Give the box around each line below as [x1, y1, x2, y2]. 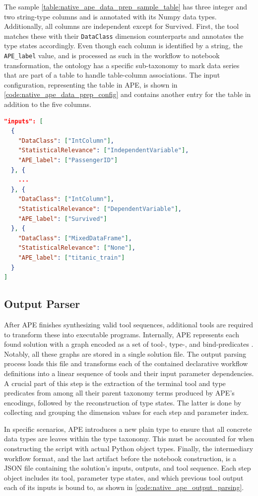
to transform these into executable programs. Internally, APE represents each [4, 329, 239, 339]
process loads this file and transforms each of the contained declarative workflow [4, 358, 248, 369]
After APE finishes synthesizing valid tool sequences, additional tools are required [4, 319, 253, 329]
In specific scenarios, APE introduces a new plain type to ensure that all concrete [4, 423, 252, 434]
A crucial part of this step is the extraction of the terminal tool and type [4, 378, 226, 388]
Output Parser [4, 296, 80, 311]
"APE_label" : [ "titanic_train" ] [18, 254, 125, 261]
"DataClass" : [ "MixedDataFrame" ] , [18, 234, 132, 242]
